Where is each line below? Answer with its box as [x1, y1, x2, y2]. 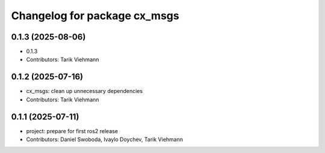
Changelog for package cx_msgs [11, 9, 180, 22]
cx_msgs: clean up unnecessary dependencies [26, 88, 143, 95]
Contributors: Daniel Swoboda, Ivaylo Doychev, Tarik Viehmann [26, 136, 184, 143]
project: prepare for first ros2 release [26, 127, 119, 134]
